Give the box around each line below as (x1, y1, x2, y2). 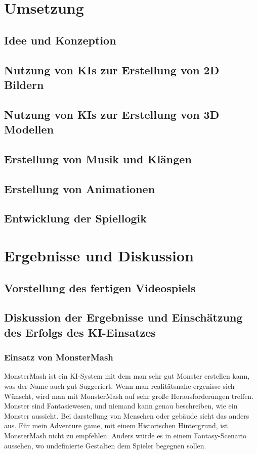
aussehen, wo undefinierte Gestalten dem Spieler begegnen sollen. (4, 440, 206, 450)
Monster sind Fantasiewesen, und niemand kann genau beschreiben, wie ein (4, 400, 238, 411)
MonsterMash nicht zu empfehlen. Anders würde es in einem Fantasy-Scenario (4, 430, 247, 440)
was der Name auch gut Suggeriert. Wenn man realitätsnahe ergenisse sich (4, 380, 235, 391)
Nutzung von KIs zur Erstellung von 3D (4, 106, 220, 122)
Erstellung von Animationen (4, 180, 155, 196)
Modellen (4, 121, 54, 137)
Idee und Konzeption (4, 32, 116, 48)
